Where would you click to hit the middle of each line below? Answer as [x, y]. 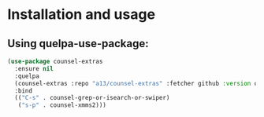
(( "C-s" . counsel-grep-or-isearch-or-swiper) [92, 98]
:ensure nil [34, 68]
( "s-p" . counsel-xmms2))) [62, 105]
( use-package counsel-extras [55, 61]
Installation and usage [81, 15]
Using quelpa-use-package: [78, 44]
